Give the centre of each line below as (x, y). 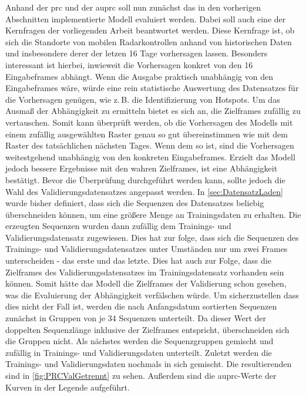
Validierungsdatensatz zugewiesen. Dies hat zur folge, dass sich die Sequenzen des (152, 237)
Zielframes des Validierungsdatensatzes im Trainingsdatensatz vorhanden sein (145, 272)
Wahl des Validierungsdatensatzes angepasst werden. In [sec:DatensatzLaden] (144, 191)
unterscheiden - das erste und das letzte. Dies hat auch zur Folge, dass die (138, 260)
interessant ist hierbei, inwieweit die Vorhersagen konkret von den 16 (129, 64)
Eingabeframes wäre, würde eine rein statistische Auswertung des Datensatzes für (152, 88)
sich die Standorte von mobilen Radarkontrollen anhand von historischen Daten (149, 41)
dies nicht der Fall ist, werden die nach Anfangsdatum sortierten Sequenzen (141, 306)
